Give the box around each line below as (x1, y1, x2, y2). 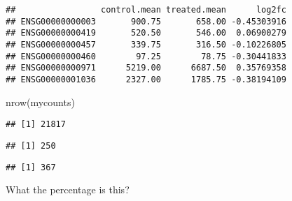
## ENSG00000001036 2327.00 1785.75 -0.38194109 (6, 74, 286, 84)
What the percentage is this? (6, 182, 130, 197)
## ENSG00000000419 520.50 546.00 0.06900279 (6, 28, 286, 38)
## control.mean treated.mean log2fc (6, 5, 286, 15)
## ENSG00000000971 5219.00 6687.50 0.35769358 (6, 63, 286, 73)
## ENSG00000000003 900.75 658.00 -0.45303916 (6, 16, 286, 27)
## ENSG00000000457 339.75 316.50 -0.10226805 (6, 39, 286, 50)
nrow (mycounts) (6, 94, 75, 109)
